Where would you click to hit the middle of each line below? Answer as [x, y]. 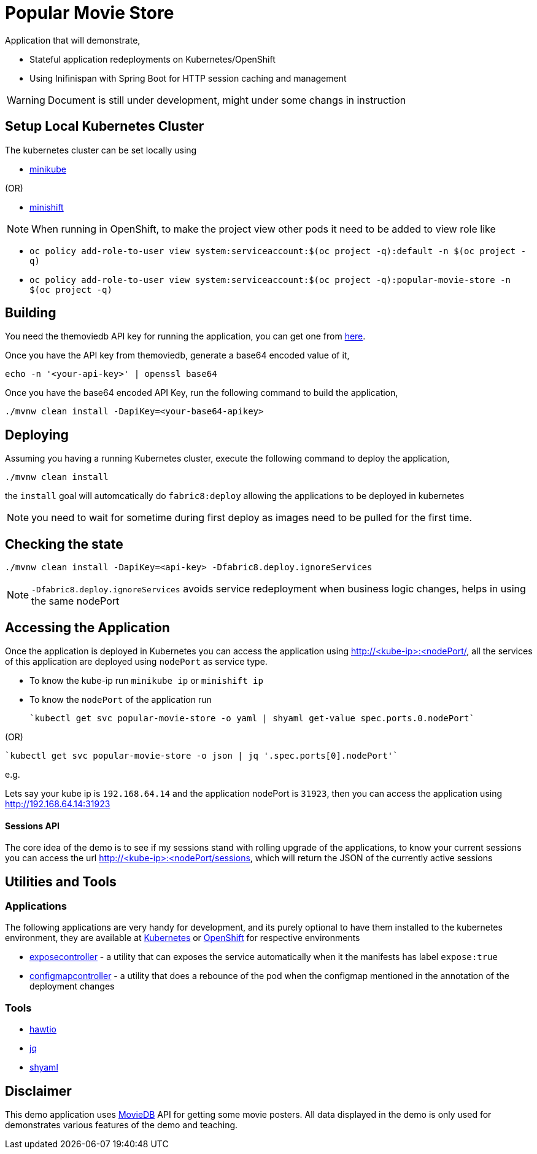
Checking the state [64, 544]
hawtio [43, 1029]
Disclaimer [38, 1091]
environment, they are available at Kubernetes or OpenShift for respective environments [183, 938]
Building [31, 313]
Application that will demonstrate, [73, 40]
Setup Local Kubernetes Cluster [105, 126]
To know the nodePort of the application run [121, 699]
